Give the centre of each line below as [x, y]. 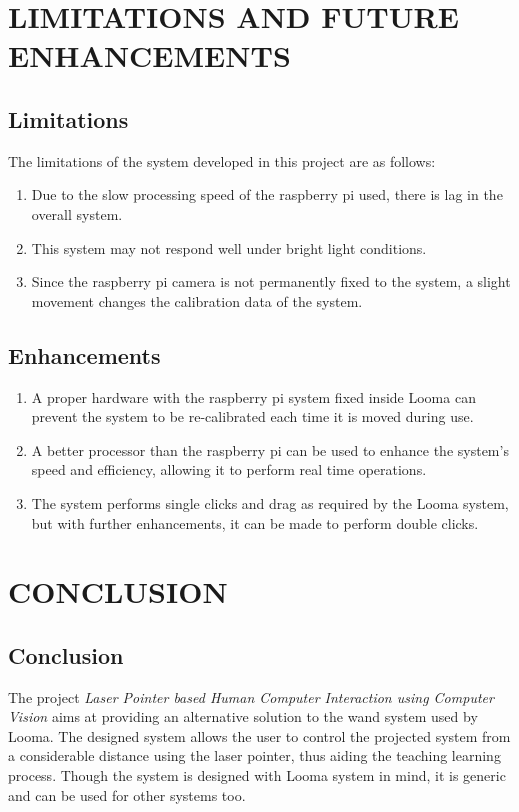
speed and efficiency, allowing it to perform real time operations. [229, 469]
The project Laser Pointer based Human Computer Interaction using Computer [251, 696]
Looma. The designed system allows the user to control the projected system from [259, 735]
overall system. [77, 213]
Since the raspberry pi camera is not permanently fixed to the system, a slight [271, 281]
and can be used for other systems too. [127, 794]
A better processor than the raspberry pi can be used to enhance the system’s [270, 449]
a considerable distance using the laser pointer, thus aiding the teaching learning [254, 755]
